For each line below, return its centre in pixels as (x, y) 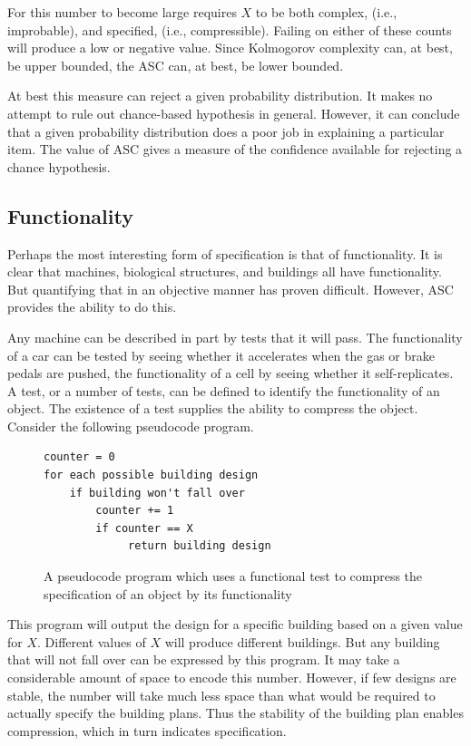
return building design (200, 546)
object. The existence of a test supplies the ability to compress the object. (213, 408)
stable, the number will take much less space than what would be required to (221, 695)
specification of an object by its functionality (168, 593)
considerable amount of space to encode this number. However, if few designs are (232, 678)
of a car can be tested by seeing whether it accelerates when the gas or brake (221, 355)
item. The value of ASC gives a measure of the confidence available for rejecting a (235, 149)
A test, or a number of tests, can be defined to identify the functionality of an (224, 390)
